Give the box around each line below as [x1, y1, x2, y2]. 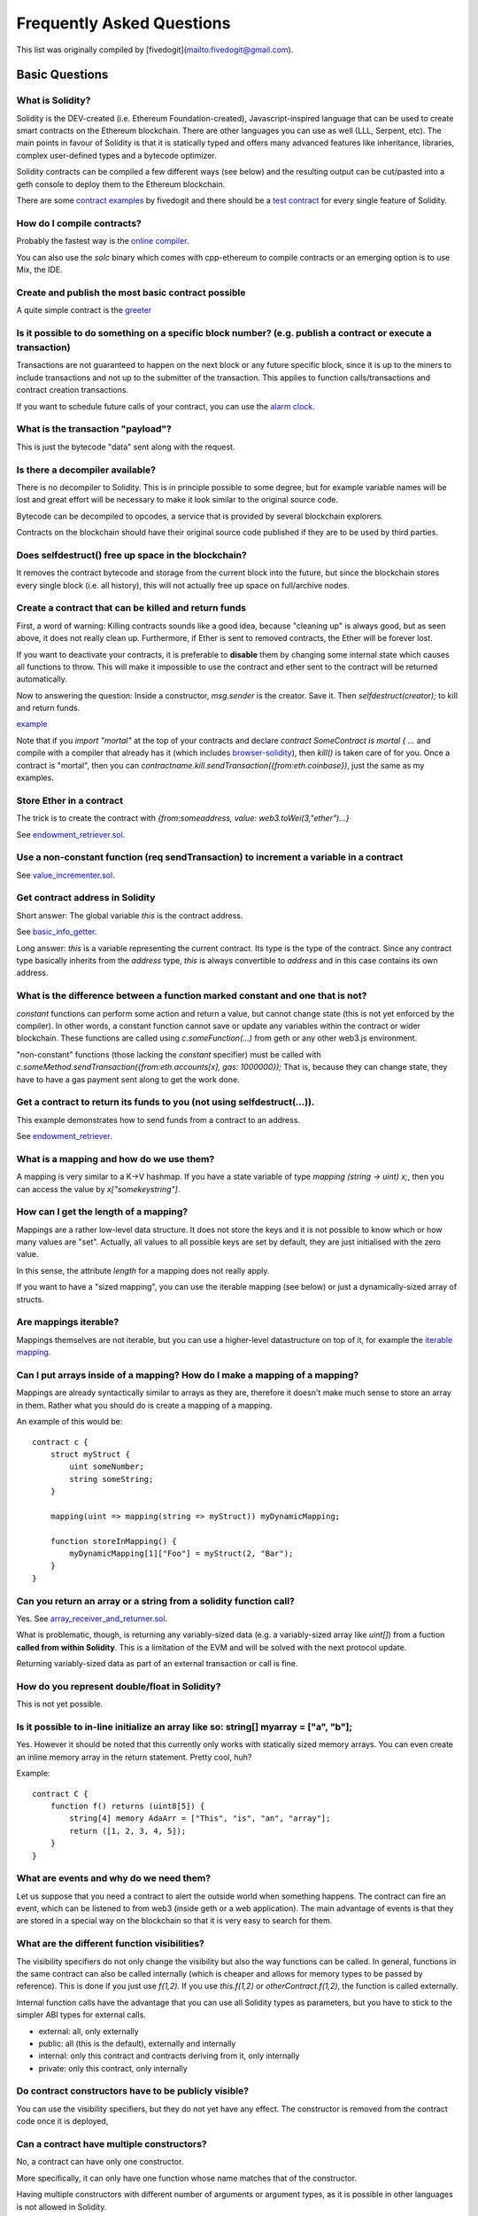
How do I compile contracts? [16, 217, 142, 230]
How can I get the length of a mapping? [16, 1206, 189, 1218]
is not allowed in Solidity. [16, 2201, 107, 2212]
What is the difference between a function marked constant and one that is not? [16, 989, 367, 1002]
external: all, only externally [38, 2025, 139, 2036]
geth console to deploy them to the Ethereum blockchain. [16, 178, 226, 190]
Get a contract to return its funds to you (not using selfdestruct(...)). [16, 1096, 315, 1108]
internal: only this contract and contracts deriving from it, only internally [38, 2050, 300, 2061]
